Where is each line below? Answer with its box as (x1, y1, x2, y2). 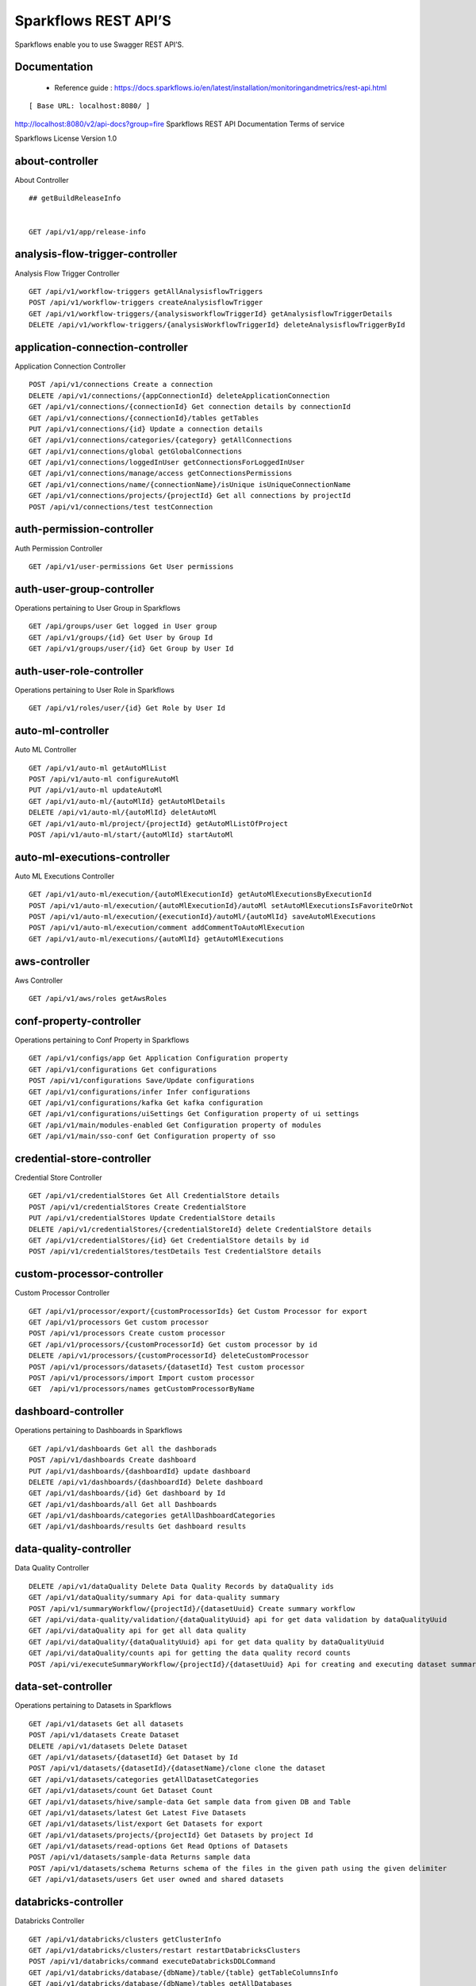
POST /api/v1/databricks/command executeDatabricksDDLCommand (29, 1957, 276, 1966)
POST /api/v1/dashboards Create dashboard (29, 1455, 197, 1465)
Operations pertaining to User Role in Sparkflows (14, 685, 175, 694)
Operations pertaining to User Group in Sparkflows (14, 603, 181, 612)
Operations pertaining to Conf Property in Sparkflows (14, 1035, 190, 1045)
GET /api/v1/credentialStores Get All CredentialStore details (29, 1192, 280, 1200)
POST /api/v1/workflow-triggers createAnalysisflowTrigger (29, 298, 263, 307)
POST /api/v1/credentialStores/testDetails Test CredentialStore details (29, 1247, 322, 1256)
